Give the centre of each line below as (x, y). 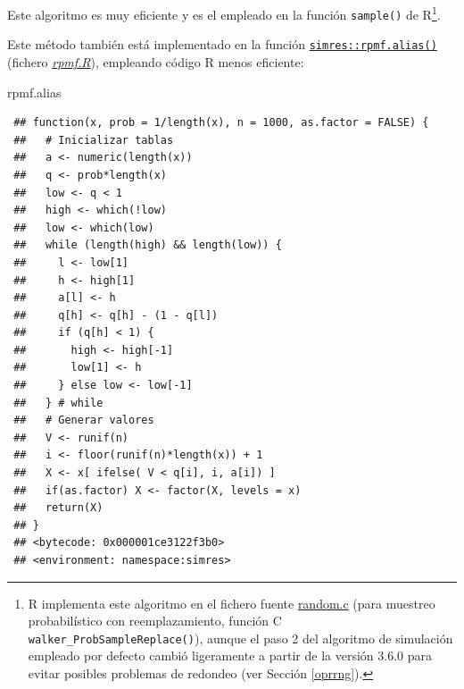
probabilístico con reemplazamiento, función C (155, 621)
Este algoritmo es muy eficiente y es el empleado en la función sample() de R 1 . (224, 13)
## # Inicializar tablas (94, 140)
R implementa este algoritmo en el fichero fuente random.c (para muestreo (232, 603)
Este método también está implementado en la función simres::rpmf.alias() (222, 44)
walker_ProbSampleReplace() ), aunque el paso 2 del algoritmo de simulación (240, 638)
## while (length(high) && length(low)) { (148, 245)
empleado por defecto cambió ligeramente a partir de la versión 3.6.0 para (230, 655)
